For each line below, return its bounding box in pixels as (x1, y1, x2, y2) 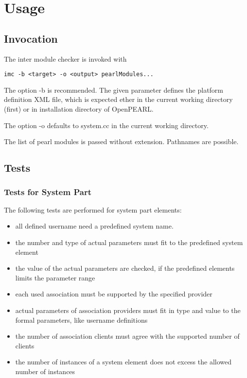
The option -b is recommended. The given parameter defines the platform (4, 84, 224, 95)
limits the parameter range (15, 272, 95, 282)
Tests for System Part (4, 185, 91, 197)
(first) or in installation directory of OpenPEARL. (4, 104, 154, 114)
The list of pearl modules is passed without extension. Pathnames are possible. (4, 136, 239, 147)
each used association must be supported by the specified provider (15, 289, 212, 299)
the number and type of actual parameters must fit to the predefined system (15, 237, 243, 247)
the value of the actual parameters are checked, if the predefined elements (15, 263, 235, 273)
